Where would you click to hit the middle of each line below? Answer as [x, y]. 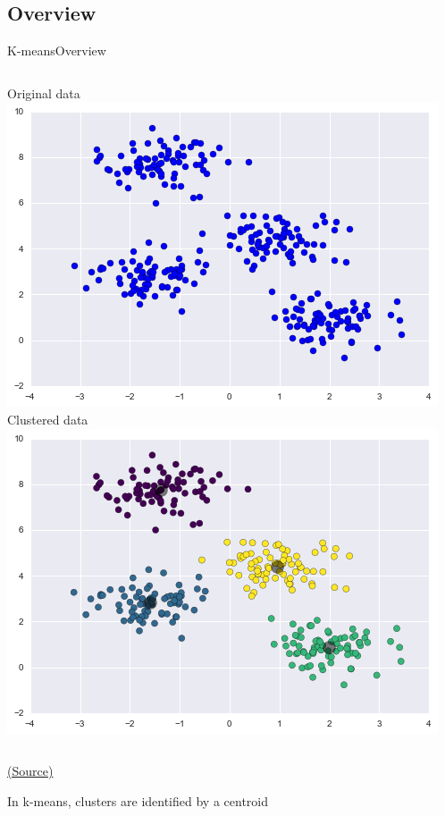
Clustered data [48, 419]
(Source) [30, 771]
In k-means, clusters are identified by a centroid [138, 800]
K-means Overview [57, 50]
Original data [44, 93]
